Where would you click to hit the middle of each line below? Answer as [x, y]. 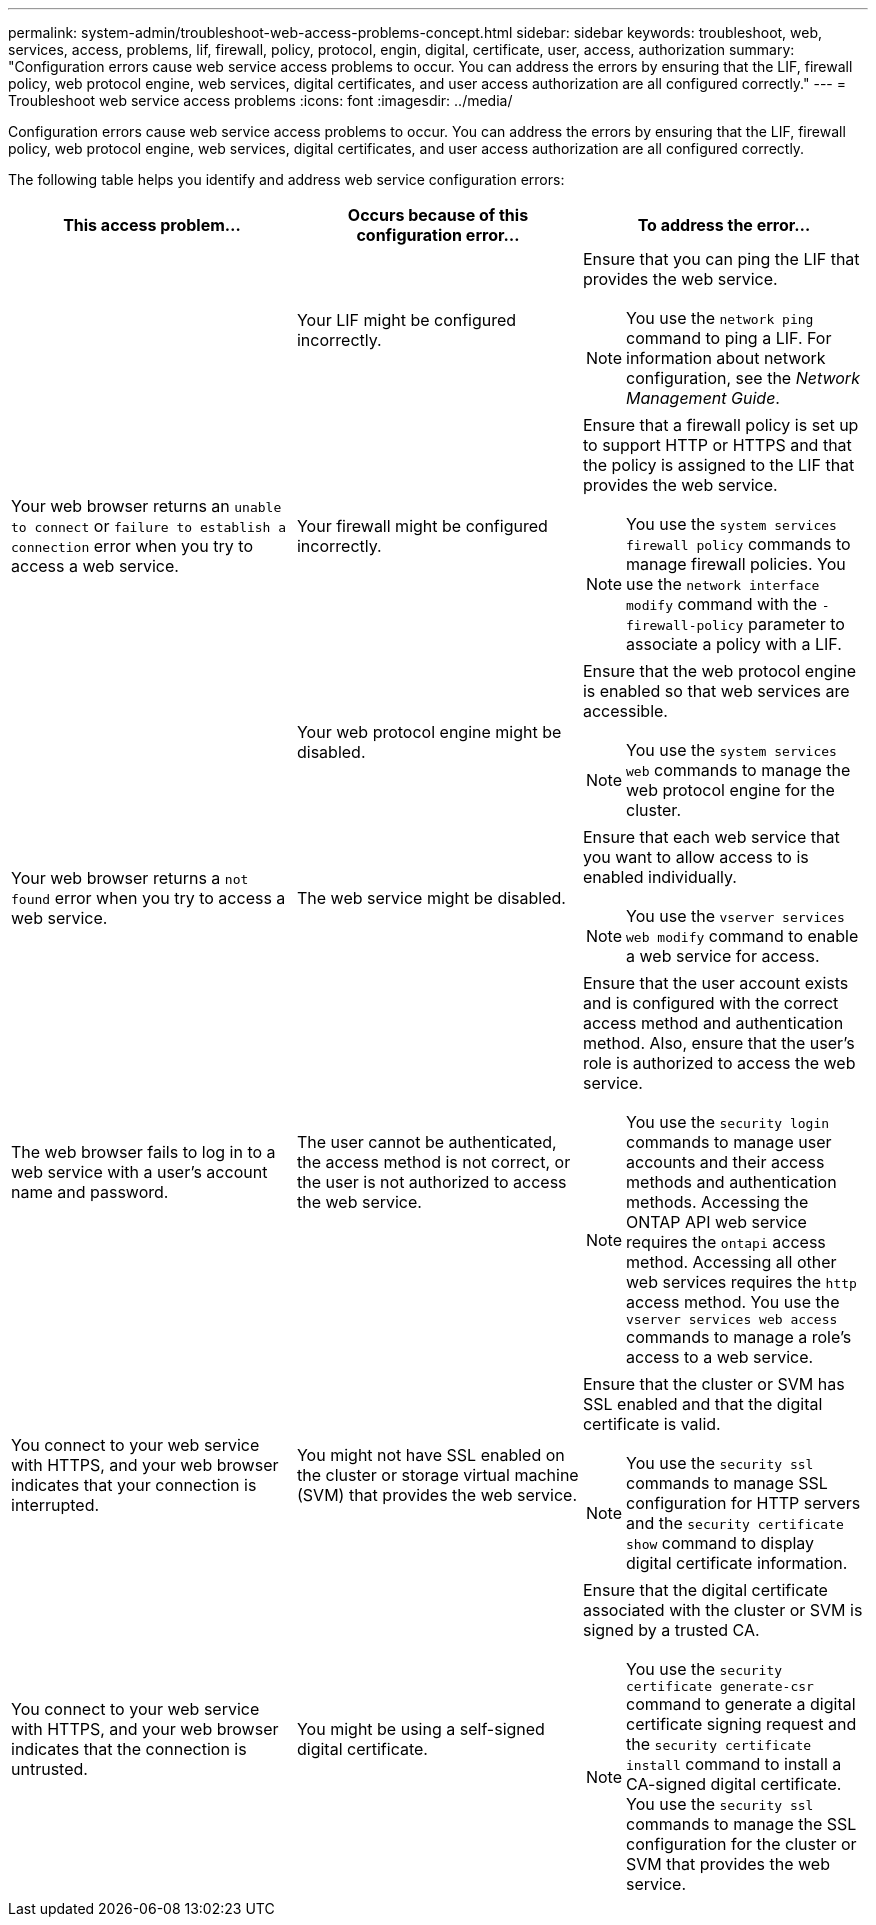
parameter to [796, 624]
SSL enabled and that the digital [702, 1404]
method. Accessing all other [731, 1262]
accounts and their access [725, 1162]
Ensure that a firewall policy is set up [720, 425]
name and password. [90, 1191]
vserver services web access [732, 1319]
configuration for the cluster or [741, 1844]
